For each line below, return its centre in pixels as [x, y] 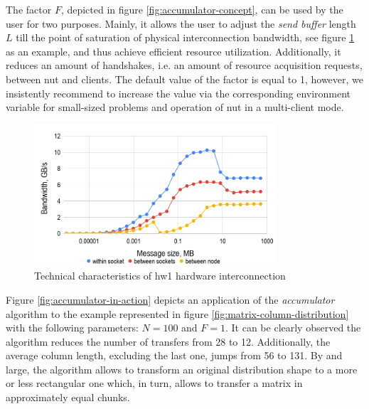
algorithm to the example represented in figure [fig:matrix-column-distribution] [177, 313]
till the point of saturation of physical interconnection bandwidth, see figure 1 [185, 37]
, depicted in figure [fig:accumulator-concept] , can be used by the [202, 9]
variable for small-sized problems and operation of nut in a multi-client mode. [175, 107]
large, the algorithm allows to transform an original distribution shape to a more [182, 369]
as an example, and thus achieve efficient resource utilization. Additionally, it [173, 51]
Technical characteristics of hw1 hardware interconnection [160, 276]
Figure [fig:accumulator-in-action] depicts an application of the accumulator [170, 299]
